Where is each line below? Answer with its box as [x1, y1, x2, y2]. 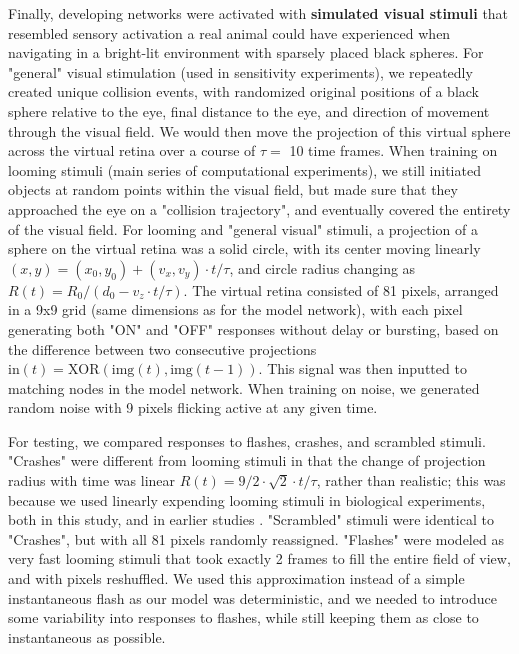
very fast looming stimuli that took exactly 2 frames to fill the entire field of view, [8, 548, 511, 569]
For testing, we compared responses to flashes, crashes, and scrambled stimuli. [8, 430, 486, 451]
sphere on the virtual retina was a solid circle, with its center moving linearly [8, 238, 481, 259]
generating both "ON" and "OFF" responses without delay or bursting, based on [8, 318, 499, 339]
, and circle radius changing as [229, 257, 416, 278]
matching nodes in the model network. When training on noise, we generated [8, 377, 480, 398]
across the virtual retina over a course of [8, 140, 256, 161]
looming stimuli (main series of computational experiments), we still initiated [8, 159, 481, 180]
